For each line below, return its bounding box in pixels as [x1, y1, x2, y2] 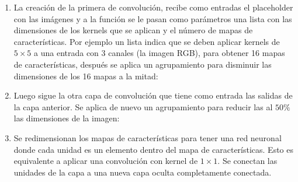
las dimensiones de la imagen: [13, 112, 120, 124]
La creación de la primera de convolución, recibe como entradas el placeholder [13, 1, 293, 13]
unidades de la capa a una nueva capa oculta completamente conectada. [13, 166, 272, 178]
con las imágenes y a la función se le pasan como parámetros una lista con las [13, 12, 292, 24]
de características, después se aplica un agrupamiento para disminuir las [13, 58, 272, 70]
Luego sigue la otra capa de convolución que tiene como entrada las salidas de [13, 89, 293, 101]
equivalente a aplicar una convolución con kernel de [13, 155, 198, 167]
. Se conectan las [217, 155, 278, 167]
